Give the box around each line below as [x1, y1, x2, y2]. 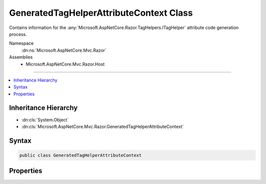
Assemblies [9, 54, 33, 60]
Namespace [9, 40, 34, 46]
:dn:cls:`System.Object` [21, 117, 69, 123]
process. [9, 31, 27, 37]
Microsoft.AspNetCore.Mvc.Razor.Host [26, 61, 105, 67]
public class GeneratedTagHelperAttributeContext [19, 153, 142, 158]
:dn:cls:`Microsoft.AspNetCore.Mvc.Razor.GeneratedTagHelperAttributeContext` [21, 123, 184, 129]
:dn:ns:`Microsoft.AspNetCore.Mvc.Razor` [21, 47, 107, 53]
